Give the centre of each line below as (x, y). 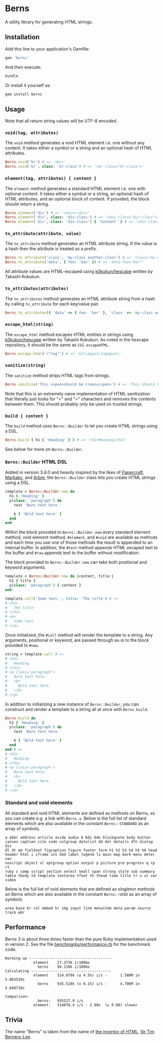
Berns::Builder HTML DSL (36, 462)
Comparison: (17, 996)
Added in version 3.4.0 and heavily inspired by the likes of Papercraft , (75, 472)
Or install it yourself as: (28, 85)
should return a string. (27, 204)
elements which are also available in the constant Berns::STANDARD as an (77, 823)
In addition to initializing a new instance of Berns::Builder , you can (72, 704)
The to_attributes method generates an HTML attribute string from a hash (80, 299)
